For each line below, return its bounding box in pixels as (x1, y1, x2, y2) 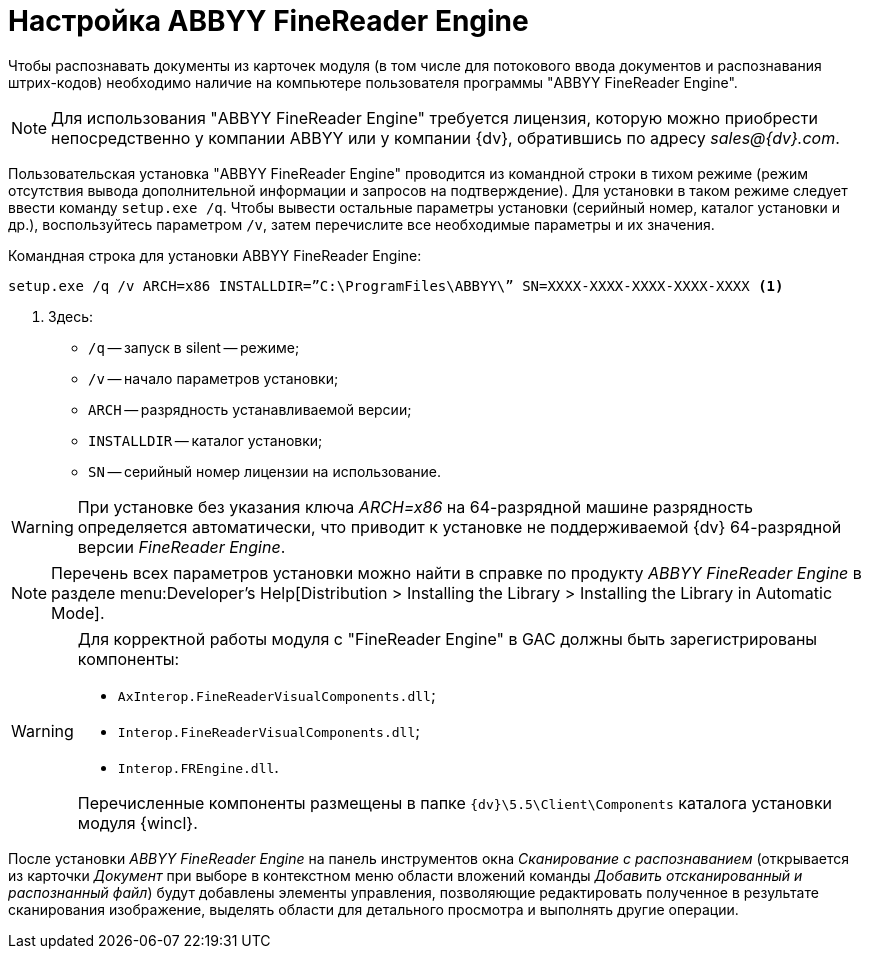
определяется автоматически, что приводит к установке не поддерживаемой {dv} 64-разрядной (77, 516, 842, 537)
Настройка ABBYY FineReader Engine (8, 4, 529, 38)
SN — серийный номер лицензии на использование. (88, 462, 441, 480)
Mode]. (51, 602, 105, 623)
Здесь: (48, 307, 94, 325)
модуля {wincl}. (77, 812, 198, 833)
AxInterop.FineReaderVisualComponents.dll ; (117, 684, 436, 705)
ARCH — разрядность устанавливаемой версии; (88, 400, 412, 418)
